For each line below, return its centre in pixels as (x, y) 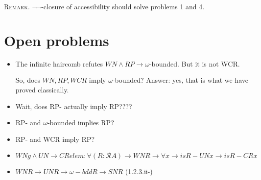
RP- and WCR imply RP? (55, 139)
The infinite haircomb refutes (59, 63)
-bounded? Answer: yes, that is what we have (180, 80)
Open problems (57, 40)
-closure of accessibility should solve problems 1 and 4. (123, 6)
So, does (28, 80)
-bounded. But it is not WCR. (194, 63)
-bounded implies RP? (81, 123)
